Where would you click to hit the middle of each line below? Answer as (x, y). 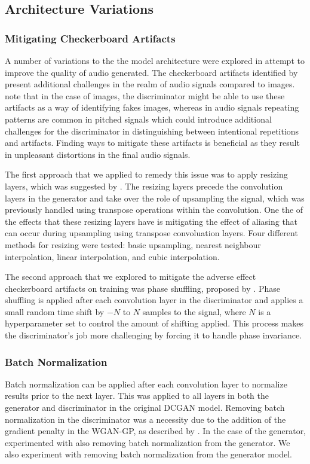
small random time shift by (55, 311)
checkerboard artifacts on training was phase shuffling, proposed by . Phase (142, 288)
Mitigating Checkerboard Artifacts (90, 38)
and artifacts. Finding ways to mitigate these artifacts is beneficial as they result (152, 143)
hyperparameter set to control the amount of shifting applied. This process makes (154, 323)
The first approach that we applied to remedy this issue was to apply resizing (146, 174)
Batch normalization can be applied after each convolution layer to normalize (146, 384)
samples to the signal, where (194, 311)
